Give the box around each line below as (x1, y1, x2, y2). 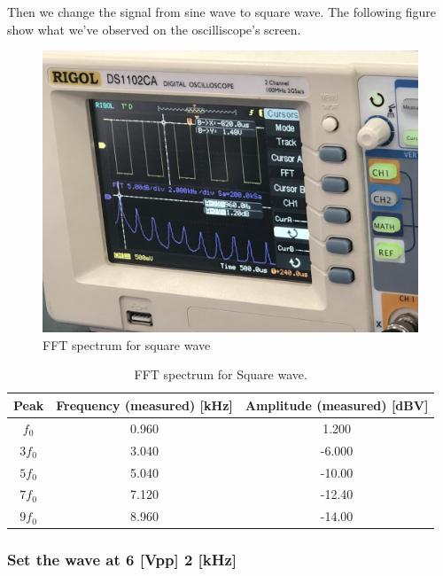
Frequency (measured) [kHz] (56, 395, 233, 414)
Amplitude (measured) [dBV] (245, 395, 429, 414)
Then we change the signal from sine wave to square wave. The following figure (7, 3, 437, 20)
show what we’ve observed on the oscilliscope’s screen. (7, 19, 301, 38)
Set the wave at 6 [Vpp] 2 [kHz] (7, 549, 237, 571)
